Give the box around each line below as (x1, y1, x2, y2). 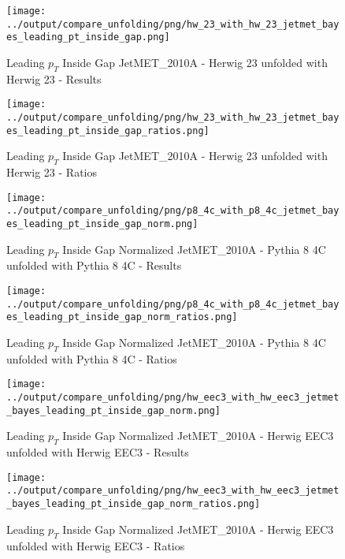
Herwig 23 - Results (6, 70, 102, 87)
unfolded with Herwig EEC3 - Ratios (6, 537, 185, 553)
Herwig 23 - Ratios (6, 164, 98, 181)
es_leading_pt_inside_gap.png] (6, 32, 170, 43)
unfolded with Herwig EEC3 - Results (6, 444, 189, 460)
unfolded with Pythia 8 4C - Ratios (6, 350, 177, 367)
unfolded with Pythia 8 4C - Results (6, 257, 182, 274)
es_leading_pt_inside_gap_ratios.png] (6, 125, 210, 136)
